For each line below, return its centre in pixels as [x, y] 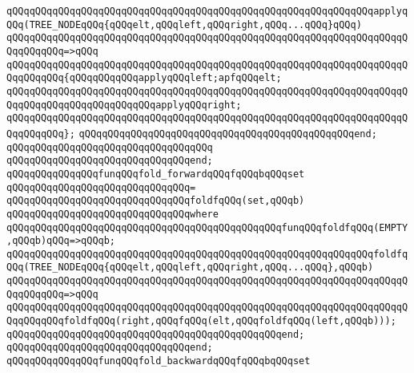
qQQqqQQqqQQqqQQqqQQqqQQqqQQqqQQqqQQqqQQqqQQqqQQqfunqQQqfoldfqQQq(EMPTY [207, 227]
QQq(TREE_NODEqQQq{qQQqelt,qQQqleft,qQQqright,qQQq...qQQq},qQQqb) [190, 268]
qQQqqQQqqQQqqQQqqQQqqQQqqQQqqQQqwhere [113, 214]
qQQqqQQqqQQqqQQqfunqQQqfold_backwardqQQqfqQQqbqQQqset [159, 361]
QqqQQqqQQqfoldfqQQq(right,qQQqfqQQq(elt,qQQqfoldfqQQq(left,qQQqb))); [201, 321]
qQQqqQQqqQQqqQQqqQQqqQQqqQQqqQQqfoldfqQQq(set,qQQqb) [156, 201]
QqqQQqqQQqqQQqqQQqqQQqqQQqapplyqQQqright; [124, 105]
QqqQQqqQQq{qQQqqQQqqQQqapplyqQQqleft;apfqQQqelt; [144, 78]
